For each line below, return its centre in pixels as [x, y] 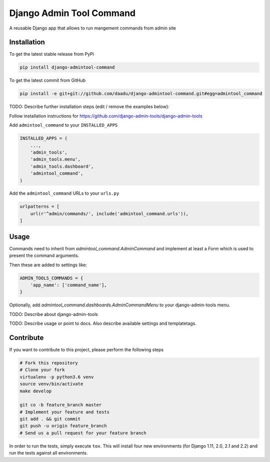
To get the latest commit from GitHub [47, 81]
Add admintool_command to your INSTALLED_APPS [63, 125]
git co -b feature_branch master [61, 405]
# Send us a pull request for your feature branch [83, 433]
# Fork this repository [49, 363]
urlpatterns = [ [40, 207]
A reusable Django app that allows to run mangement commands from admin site [93, 28]
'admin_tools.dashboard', [62, 166]
